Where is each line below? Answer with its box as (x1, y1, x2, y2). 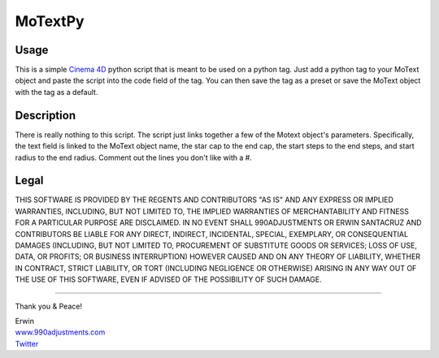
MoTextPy (15, 12, 85, 30)
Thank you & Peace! (15, 301, 83, 311)
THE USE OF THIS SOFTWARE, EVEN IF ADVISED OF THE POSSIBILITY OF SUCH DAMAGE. (15, 274, 323, 284)
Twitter (15, 339, 39, 348)
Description (15, 108, 76, 122)
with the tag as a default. (15, 87, 98, 97)
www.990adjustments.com (15, 327, 106, 337)
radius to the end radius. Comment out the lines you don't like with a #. (15, 153, 252, 162)
